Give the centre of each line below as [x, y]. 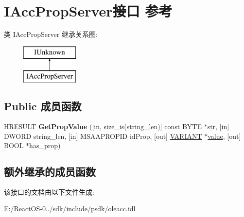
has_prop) [45, 145]
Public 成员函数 [43, 106]
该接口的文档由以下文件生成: [49, 192]
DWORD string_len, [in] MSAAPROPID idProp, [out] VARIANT [103, 136]
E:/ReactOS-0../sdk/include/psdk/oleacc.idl [70, 208]
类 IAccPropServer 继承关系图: [51, 34]
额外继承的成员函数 [50, 172]
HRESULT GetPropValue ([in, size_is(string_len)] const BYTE [103, 126]
